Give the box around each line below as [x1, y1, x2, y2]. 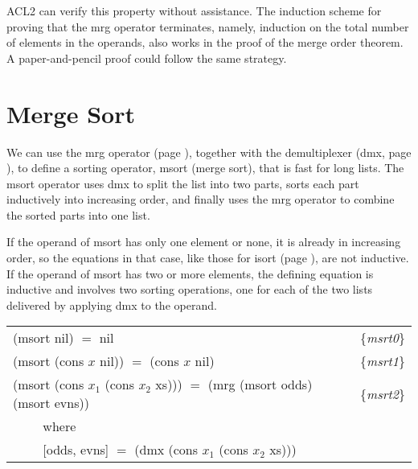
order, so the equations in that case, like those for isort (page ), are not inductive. [6, 249, 409, 266]
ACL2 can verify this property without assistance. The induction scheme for [6, 2, 382, 19]
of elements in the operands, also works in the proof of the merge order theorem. [6, 34, 404, 51]
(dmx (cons [134, 440, 199, 459]
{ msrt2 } [360, 384, 405, 403]
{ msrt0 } [360, 328, 405, 348]
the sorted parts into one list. [6, 206, 150, 223]
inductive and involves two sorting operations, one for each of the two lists [6, 281, 373, 298]
